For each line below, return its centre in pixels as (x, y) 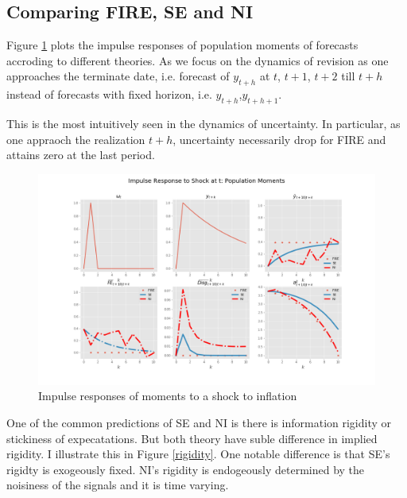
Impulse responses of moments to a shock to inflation (168, 396)
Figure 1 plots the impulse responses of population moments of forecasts (182, 45)
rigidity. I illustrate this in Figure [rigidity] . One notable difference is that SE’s (198, 454)
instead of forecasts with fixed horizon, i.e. (109, 94)
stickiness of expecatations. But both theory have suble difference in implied (192, 438)
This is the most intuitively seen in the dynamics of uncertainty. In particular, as (203, 123)
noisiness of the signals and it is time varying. (118, 485)
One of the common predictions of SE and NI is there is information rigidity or (199, 422)
